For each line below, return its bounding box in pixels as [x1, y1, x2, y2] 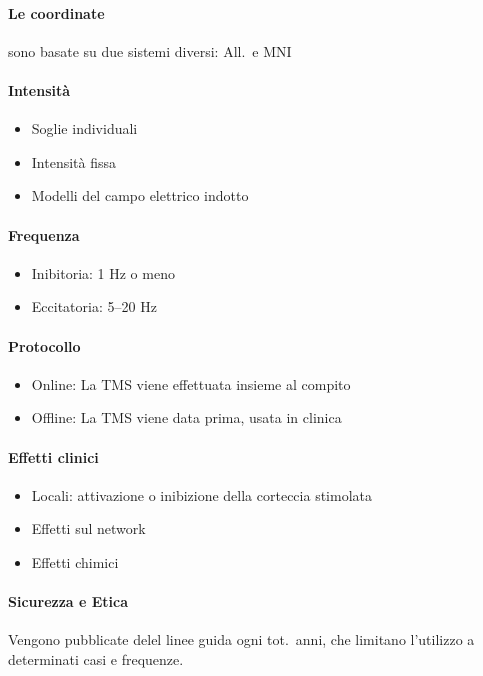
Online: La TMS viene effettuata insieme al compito [31, 373, 351, 394]
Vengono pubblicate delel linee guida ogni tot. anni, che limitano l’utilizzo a [8, 629, 475, 650]
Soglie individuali [31, 118, 138, 139]
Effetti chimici [31, 551, 119, 572]
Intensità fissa [31, 151, 117, 172]
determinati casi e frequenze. [8, 648, 184, 669]
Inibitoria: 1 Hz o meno [31, 262, 175, 283]
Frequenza [8, 224, 80, 245]
